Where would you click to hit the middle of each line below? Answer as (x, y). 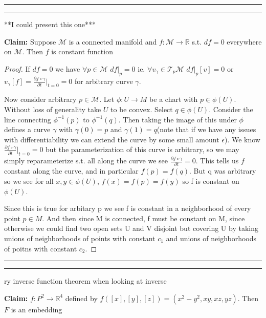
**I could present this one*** (50, 24)
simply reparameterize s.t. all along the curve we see (86, 161)
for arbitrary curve (104, 81)
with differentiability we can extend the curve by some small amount (112, 139)
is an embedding (37, 309)
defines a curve (27, 129)
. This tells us (217, 161)
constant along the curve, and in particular (71, 171)
